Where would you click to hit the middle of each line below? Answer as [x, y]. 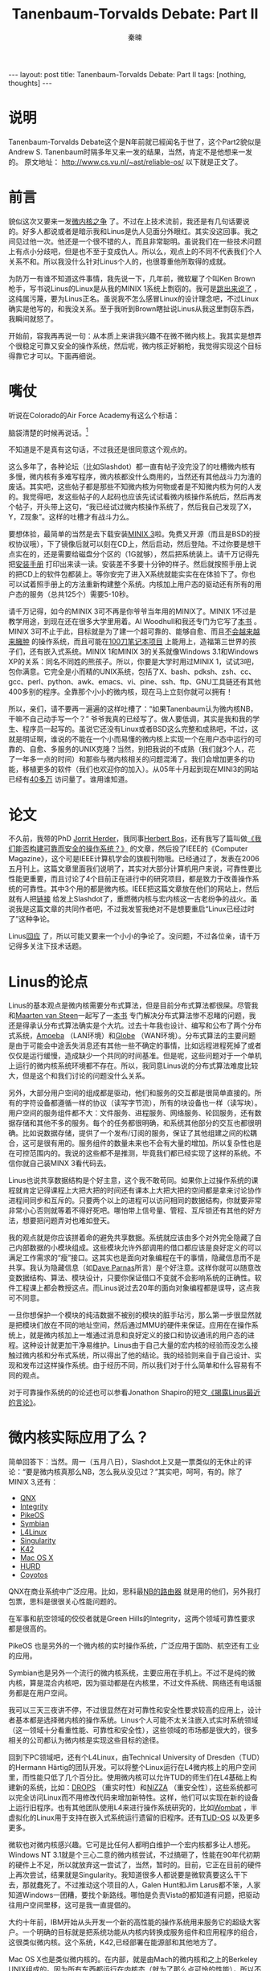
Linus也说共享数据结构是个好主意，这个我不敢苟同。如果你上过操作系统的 [130, 1181]
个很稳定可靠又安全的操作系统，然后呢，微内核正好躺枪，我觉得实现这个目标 [135, 346]
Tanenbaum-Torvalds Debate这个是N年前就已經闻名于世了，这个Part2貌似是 [135, 142]
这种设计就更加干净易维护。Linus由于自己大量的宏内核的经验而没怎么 [137, 1345]
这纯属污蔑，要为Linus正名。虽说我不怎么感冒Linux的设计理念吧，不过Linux [134, 298]
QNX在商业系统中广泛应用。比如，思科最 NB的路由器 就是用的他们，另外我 [131, 1591]
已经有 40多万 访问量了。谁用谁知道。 [70, 779]
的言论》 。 [24, 1402]
